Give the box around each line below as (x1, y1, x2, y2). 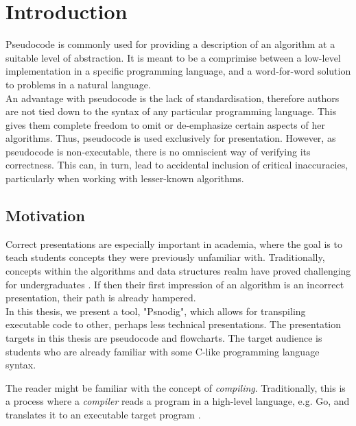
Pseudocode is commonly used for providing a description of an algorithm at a (5, 37, 335, 51)
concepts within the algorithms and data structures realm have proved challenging (5, 264, 351, 278)
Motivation (5, 205, 85, 226)
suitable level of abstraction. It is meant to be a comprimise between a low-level (5, 50, 341, 64)
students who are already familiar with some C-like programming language (5, 344, 320, 358)
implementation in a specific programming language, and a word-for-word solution (5, 64, 351, 78)
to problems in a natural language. (5, 77, 151, 91)
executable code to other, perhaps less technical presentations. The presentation (5, 317, 342, 331)
